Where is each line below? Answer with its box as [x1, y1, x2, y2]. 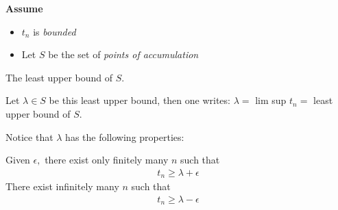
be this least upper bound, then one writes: [49, 93, 230, 107]
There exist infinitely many [5, 179, 119, 194]
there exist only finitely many [45, 153, 169, 167]
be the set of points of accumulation [48, 47, 199, 62]
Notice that [5, 129, 53, 144]
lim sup [255, 93, 287, 107]
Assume [5, 1, 43, 15]
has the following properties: [65, 129, 184, 144]
